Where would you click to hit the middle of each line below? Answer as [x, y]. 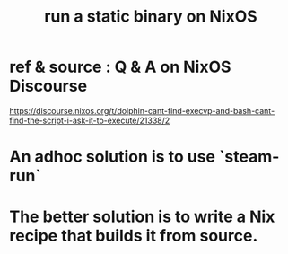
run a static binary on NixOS [151, 17]
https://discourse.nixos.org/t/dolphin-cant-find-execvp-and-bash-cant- [142, 110]
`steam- [249, 157]
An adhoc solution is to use [113, 157]
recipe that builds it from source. [134, 236]
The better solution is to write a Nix [142, 217]
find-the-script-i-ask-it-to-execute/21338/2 [90, 120]
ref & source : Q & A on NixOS [120, 67]
